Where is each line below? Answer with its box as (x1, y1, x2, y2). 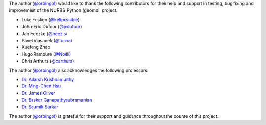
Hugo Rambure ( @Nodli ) (21, 51, 71, 57)
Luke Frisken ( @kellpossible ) (21, 16, 80, 22)
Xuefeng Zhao (21, 44, 51, 50)
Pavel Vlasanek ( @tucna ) (21, 37, 72, 43)
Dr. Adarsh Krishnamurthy (21, 76, 74, 82)
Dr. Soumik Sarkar (21, 104, 59, 110)
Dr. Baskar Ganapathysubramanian (21, 97, 92, 103)
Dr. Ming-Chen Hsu (21, 83, 61, 89)
